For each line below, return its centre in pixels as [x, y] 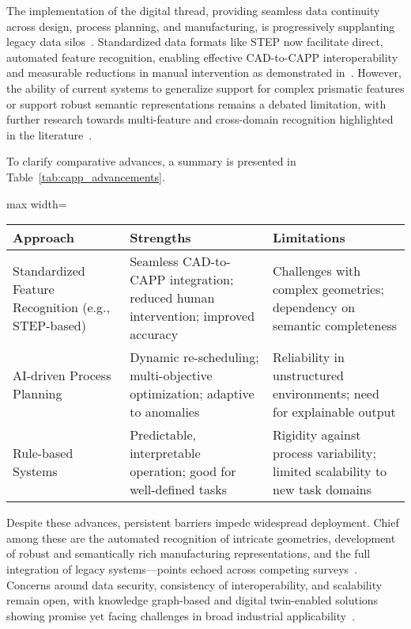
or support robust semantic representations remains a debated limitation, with [196, 103]
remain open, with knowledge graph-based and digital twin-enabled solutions [192, 600]
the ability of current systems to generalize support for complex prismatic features [205, 88]
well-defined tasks [179, 490]
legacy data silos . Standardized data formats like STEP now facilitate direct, [195, 42]
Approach [43, 238]
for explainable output [334, 412]
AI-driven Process [62, 375]
